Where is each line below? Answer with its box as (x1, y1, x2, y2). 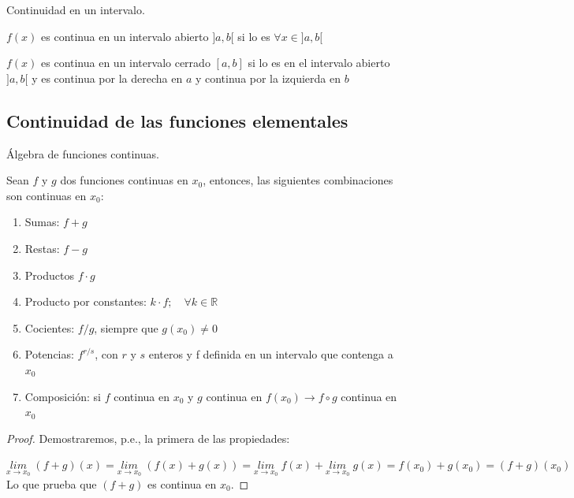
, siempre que (94, 319, 158, 336)
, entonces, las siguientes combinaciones (203, 172, 393, 188)
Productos (24, 266, 74, 283)
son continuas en (6, 187, 87, 203)
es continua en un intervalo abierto (41, 28, 209, 44)
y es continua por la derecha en (32, 69, 183, 86)
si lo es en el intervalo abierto (248, 54, 390, 71)
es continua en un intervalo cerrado (41, 54, 211, 71)
